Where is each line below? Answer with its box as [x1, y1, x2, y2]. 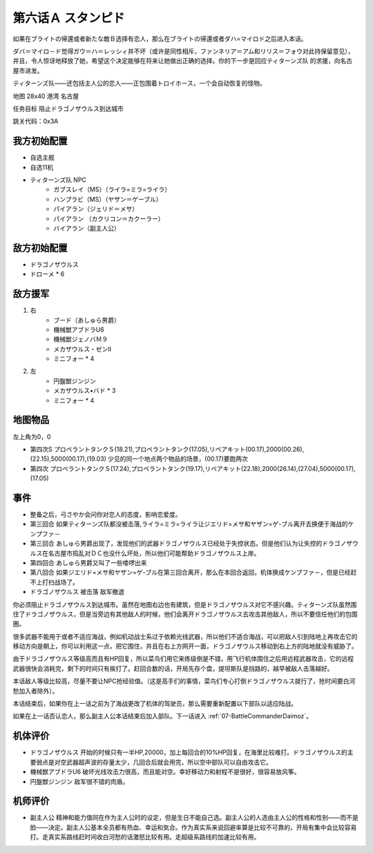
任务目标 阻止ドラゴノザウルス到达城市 [12, 104, 124, 113]
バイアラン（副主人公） [53, 224, 120, 232]
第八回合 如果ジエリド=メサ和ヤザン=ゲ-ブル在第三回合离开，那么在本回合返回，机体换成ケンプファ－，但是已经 [30, 568, 352, 577]
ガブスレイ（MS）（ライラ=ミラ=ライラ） [53, 185, 171, 193]
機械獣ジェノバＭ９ [53, 335, 108, 343]
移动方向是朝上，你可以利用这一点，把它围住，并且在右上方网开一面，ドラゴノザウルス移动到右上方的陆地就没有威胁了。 [12, 642, 358, 651]
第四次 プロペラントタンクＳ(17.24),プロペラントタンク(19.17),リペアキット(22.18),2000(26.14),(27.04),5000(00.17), [30, 464, 356, 472]
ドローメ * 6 [30, 270, 65, 278]
